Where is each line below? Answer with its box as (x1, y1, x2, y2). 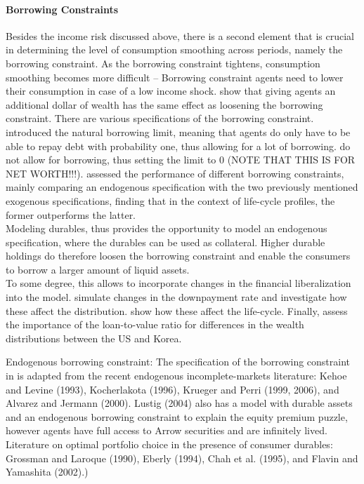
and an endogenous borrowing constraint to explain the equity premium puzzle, (6, 409, 348, 424)
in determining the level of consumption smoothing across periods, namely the (6, 42, 343, 57)
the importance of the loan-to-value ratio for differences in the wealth (6, 317, 304, 332)
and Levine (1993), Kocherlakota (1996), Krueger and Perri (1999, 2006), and (6, 382, 339, 396)
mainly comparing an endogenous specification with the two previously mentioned (6, 180, 358, 194)
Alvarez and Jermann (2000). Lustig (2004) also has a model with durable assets (6, 396, 353, 410)
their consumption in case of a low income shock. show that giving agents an (6, 83, 336, 98)
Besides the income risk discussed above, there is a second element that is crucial (6, 28, 354, 43)
